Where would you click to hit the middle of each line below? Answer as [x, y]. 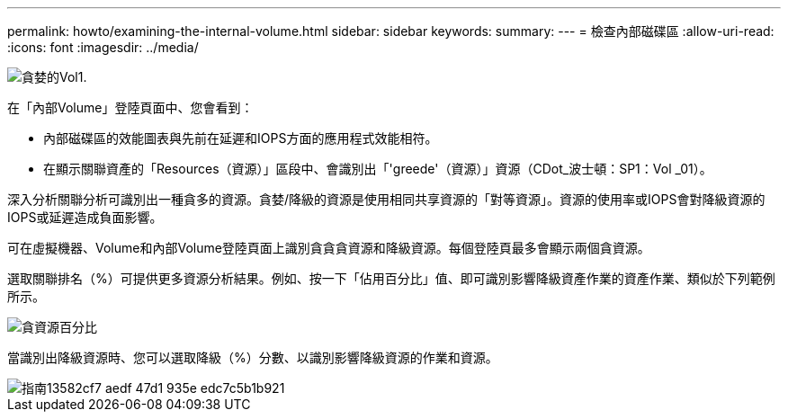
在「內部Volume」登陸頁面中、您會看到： [130, 107]
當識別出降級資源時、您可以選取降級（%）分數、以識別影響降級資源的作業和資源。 [253, 357]
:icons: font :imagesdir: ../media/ [103, 47]
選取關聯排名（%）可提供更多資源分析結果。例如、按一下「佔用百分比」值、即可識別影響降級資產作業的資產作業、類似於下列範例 [391, 278]
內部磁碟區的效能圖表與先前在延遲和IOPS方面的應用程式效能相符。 [241, 138]
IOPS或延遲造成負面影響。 [85, 217]
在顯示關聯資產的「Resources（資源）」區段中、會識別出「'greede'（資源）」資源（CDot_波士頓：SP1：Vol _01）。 [378, 169]
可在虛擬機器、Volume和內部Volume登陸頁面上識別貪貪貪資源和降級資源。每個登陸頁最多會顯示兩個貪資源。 [329, 248]
